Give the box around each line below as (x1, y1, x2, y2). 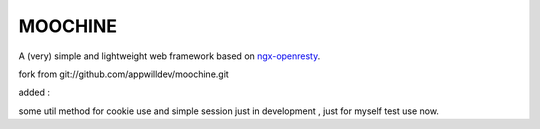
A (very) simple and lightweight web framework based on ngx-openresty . (18, 50, 321, 62)
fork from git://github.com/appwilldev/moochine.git (18, 68, 229, 80)
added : (18, 86, 50, 99)
